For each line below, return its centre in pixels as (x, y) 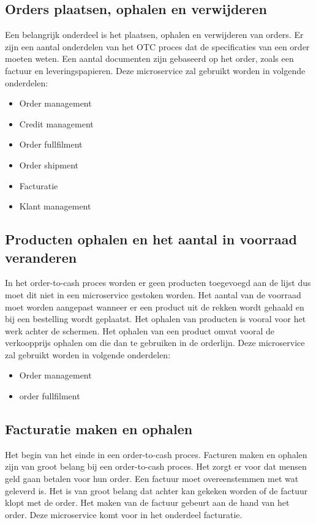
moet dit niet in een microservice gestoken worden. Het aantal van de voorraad (153, 294)
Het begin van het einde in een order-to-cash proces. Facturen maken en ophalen (156, 454)
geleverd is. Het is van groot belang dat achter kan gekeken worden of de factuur (156, 490)
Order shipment (49, 164)
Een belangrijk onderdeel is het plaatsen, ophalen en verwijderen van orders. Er (154, 35)
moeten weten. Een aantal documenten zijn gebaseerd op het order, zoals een (149, 58)
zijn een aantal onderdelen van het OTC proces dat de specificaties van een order (157, 46)
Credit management (56, 123)
